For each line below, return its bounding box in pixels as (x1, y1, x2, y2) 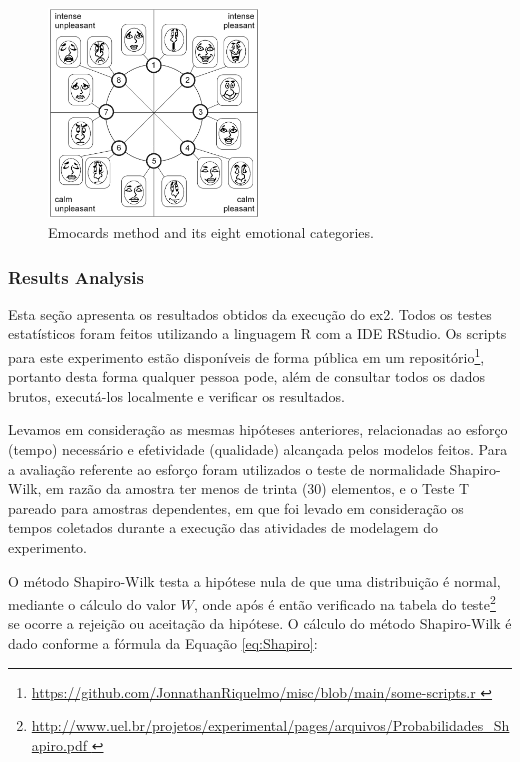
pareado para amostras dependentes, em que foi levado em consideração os (8, 497, 464, 518)
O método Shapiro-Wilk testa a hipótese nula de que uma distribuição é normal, (8, 570, 501, 591)
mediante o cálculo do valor (8, 593, 177, 614)
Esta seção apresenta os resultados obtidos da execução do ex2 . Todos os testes (8, 303, 492, 324)
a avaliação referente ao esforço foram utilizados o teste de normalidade (8, 458, 445, 479)
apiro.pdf (31, 734, 88, 755)
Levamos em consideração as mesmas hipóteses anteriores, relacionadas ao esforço (8, 419, 508, 440)
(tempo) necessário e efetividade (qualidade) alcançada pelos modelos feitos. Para (8, 439, 508, 460)
